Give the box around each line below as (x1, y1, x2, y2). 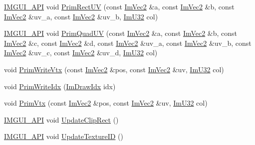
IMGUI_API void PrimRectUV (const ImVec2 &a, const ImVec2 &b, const (4, 1, 235, 11)
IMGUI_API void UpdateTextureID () (4, 131, 123, 142)
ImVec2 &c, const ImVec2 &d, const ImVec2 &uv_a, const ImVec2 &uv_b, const (4, 37, 252, 48)
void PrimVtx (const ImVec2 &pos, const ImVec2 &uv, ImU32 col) (4, 98, 208, 108)
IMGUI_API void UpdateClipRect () (4, 114, 119, 125)
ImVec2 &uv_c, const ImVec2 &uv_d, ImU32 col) (4, 47, 158, 58)
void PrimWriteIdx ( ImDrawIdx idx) (4, 81, 116, 91)
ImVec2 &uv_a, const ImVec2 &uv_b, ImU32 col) (4, 11, 158, 21)
